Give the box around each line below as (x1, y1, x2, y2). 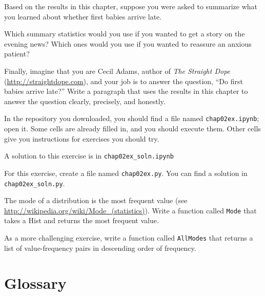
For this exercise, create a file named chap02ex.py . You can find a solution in (4, 167, 248, 178)
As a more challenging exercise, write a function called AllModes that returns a (4, 232, 253, 243)
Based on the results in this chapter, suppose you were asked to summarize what (4, 1, 258, 11)
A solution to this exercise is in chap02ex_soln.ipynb (4, 150, 174, 161)
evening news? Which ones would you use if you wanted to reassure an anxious (4, 38, 252, 49)
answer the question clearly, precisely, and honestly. (4, 95, 166, 106)
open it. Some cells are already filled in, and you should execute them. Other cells (4, 123, 261, 133)
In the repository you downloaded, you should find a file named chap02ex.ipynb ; (4, 113, 259, 124)
